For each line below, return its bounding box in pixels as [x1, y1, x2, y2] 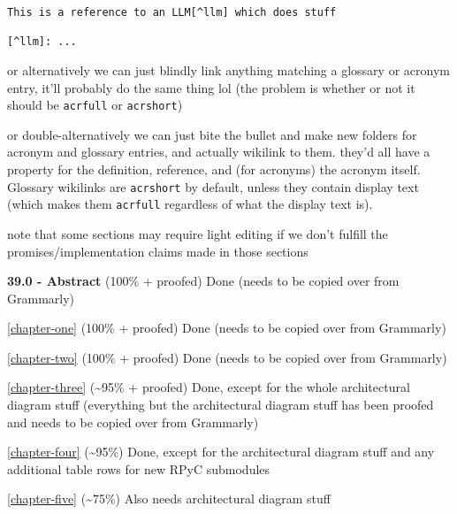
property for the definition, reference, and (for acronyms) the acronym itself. [7, 160, 421, 178]
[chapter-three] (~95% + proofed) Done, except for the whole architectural [7, 378, 410, 396]
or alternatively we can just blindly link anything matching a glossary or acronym [7, 60, 450, 79]
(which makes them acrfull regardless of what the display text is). [7, 195, 373, 213]
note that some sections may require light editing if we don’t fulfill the [7, 224, 388, 242]
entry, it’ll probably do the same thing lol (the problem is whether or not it [7, 78, 415, 96]
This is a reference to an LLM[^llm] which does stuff [7, 6, 337, 19]
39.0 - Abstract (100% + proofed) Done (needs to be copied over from [7, 272, 400, 290]
